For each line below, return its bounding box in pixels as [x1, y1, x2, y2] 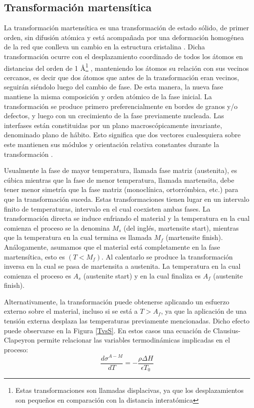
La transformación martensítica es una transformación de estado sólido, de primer [4, 22, 249, 33]
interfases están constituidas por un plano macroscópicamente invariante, [4, 120, 222, 130]
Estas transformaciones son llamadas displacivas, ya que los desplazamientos [15, 385, 244, 395]
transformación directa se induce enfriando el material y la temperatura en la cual [4, 213, 250, 223]
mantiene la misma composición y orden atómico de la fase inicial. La [4, 91, 212, 102]
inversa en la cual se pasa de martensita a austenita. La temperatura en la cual [4, 261, 241, 271]
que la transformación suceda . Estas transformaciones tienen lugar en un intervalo [4, 193, 250, 204]
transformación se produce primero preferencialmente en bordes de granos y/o [4, 101, 238, 111]
